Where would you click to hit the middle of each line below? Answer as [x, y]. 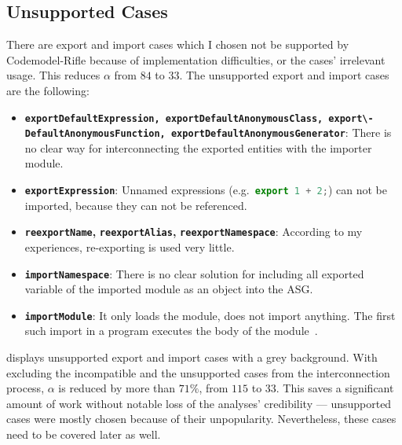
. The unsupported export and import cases [284, 75]
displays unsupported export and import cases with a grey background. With [192, 357]
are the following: [48, 90]
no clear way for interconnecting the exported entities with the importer [198, 147]
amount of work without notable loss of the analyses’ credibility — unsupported [199, 403]
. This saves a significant [335, 388]
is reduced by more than [117, 388]
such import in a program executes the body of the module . [171, 331]
